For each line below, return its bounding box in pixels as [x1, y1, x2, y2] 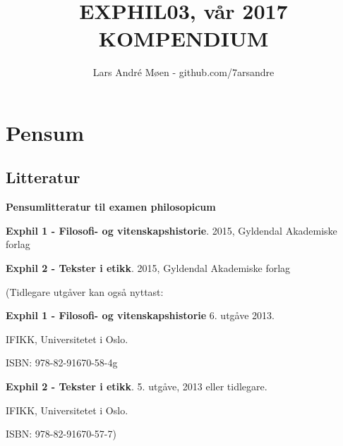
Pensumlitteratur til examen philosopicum [6, 199, 216, 214]
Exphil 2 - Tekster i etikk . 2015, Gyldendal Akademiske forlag [6, 261, 291, 275]
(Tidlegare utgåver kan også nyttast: [6, 284, 164, 299]
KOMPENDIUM [98, 24, 269, 53]
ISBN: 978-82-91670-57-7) [6, 426, 116, 441]
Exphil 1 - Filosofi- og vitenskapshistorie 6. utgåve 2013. [6, 308, 275, 323]
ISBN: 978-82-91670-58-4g [6, 355, 118, 370]
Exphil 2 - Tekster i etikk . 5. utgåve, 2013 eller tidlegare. [6, 379, 267, 394]
